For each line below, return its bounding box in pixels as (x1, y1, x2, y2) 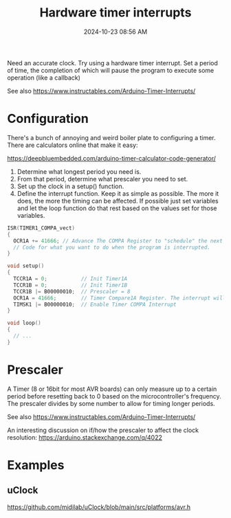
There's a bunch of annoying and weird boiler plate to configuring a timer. (7, 133, 216, 142)
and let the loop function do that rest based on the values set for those (16, 204, 217, 212)
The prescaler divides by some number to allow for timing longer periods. (7, 399, 215, 407)
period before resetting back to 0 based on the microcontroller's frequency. (7, 392, 221, 400)
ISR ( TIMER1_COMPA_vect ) (7, 225, 76, 232)
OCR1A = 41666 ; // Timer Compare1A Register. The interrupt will (13, 294, 226, 302)
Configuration (7, 111, 89, 126)
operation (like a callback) (7, 74, 81, 82)
